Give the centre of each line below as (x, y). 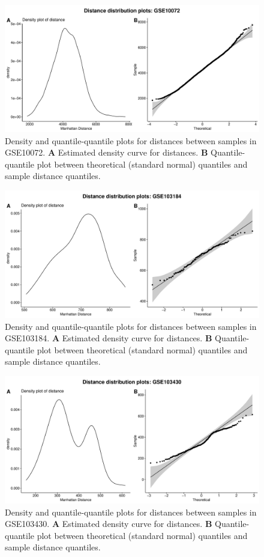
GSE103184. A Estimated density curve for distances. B (109, 338)
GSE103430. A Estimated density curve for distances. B (109, 524)
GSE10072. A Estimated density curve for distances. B (106, 152)
